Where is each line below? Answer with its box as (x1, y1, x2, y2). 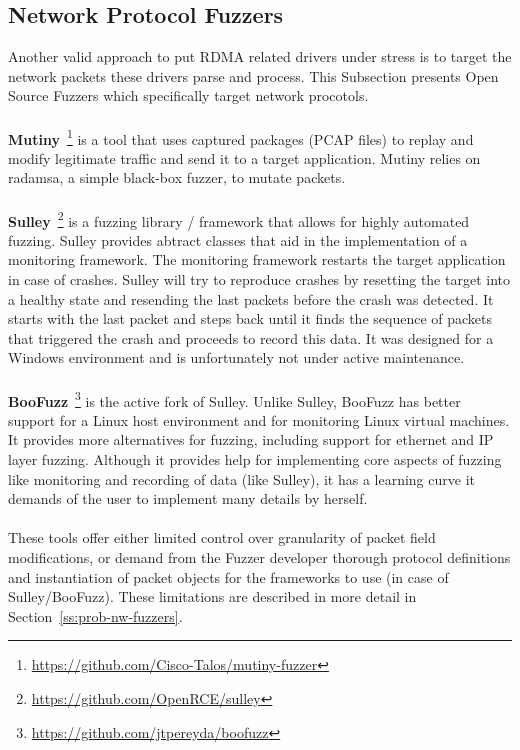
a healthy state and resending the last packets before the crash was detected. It (8, 288, 494, 309)
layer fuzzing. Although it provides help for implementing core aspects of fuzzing (8, 449, 502, 470)
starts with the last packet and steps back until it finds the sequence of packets (8, 308, 492, 329)
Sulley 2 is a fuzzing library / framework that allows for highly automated (8, 207, 470, 231)
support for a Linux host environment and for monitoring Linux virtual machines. (8, 409, 510, 430)
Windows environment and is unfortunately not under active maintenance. (8, 347, 465, 368)
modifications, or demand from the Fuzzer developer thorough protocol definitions (8, 547, 511, 568)
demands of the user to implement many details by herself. (8, 488, 368, 509)
